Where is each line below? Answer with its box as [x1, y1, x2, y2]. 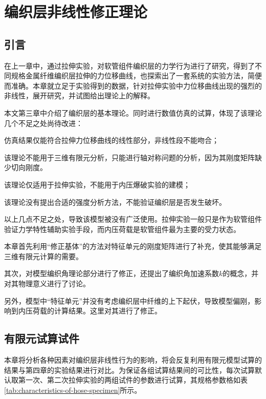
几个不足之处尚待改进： [4, 117, 83, 128]
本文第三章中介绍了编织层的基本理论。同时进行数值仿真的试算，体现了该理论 [4, 107, 262, 118]
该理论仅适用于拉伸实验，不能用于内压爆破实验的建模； [4, 179, 190, 190]
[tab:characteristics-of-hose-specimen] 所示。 [4, 384, 142, 395]
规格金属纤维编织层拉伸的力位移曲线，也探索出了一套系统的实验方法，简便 [11, 70, 262, 81]
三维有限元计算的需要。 [4, 250, 83, 261]
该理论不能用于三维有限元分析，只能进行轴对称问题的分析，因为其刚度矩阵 [4, 152, 255, 162]
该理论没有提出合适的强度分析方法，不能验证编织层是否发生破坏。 [4, 196, 226, 207]
